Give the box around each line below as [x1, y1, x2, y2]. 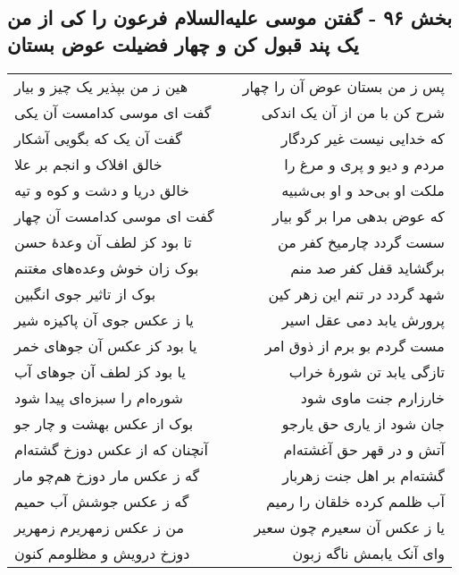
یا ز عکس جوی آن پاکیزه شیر [14, 309, 194, 330]
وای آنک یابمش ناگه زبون [292, 542, 445, 563]
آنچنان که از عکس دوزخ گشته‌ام [14, 438, 209, 460]
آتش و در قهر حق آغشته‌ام [283, 438, 445, 460]
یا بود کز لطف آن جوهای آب [14, 360, 186, 382]
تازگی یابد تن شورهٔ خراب [288, 360, 445, 382]
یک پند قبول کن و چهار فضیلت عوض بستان [7, 30, 359, 57]
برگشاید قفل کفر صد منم [290, 257, 445, 278]
